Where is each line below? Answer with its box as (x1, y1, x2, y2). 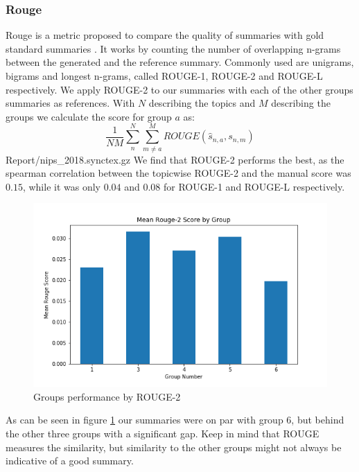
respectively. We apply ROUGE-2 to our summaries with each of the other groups (6, 82, 353, 96)
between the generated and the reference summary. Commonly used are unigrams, (6, 55, 354, 69)
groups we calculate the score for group (6, 109, 172, 123)
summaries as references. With (6, 96, 135, 110)
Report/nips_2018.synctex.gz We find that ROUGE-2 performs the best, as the (6, 152, 344, 166)
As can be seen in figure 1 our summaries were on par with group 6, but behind (6, 412, 344, 427)
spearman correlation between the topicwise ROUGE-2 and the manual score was (6, 166, 351, 180)
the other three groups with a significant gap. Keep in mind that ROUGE (6, 426, 319, 441)
